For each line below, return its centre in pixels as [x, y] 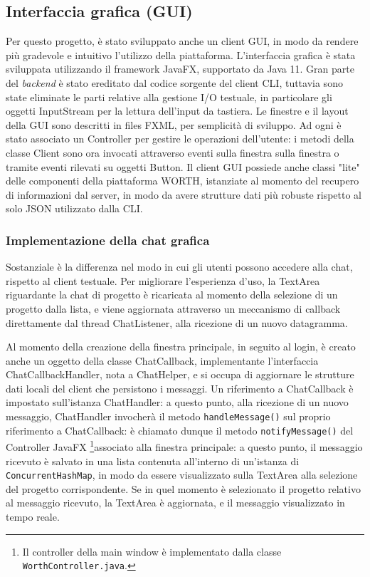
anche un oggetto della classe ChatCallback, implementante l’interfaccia [162, 360]
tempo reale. [33, 517]
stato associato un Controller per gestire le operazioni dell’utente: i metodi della [180, 139]
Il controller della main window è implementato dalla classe [152, 551]
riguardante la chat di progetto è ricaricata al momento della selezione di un [172, 295]
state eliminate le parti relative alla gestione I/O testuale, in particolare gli [169, 97]
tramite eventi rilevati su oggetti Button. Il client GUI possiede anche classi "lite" [183, 166]
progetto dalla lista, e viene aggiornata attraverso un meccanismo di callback [173, 308]
